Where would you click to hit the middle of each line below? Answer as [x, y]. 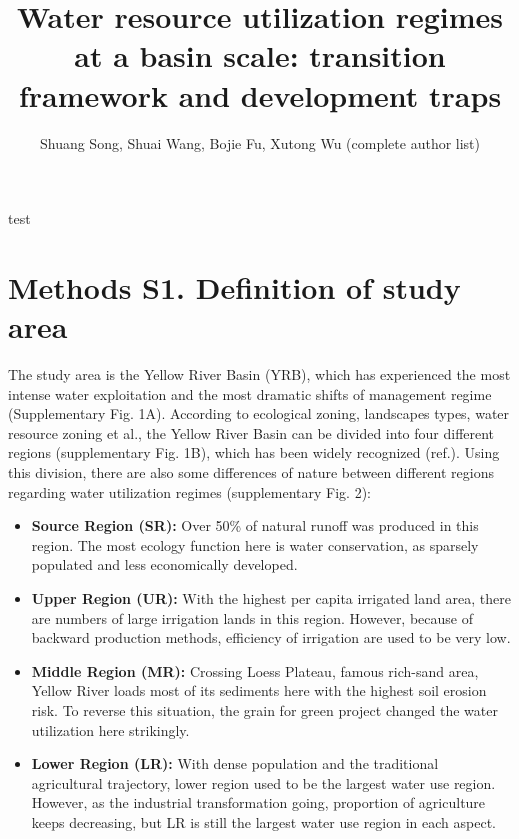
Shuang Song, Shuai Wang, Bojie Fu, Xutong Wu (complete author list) [260, 142]
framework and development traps [260, 94]
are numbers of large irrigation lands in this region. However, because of [252, 617]
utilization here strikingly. [110, 729]
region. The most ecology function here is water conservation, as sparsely [255, 544]
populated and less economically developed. [164, 564]
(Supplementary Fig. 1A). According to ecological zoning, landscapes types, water [259, 413]
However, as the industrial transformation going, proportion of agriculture [258, 802]
